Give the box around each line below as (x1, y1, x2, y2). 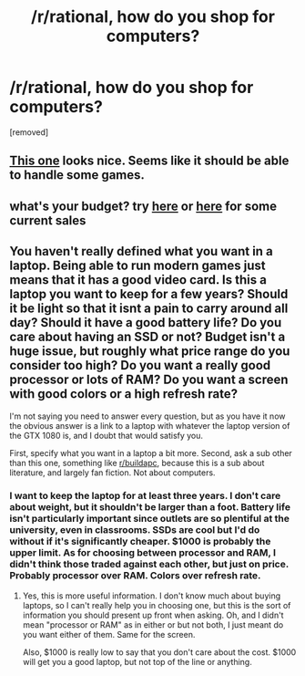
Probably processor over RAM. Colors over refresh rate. (9, 569, 261, 582)
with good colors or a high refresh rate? (9, 386, 239, 402)
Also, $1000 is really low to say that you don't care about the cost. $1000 (22, 646, 297, 658)
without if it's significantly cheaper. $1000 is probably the (9, 536, 271, 548)
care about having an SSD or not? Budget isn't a (9, 329, 286, 345)
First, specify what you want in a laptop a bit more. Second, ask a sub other (9, 447, 293, 458)
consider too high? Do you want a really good (9, 358, 271, 373)
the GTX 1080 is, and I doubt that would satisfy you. (9, 430, 203, 441)
